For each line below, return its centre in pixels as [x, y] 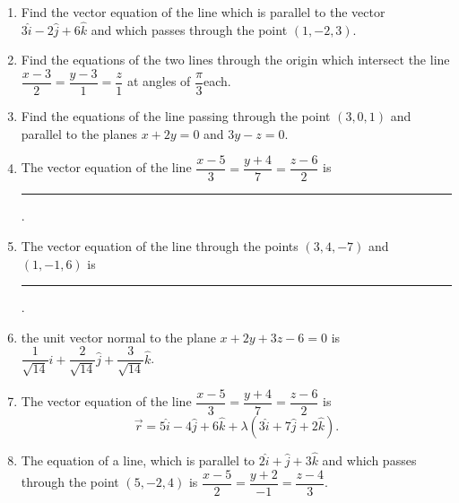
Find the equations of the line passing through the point [176, 116]
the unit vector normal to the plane [118, 337]
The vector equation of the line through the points [160, 245]
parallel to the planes [79, 133]
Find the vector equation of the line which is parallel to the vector [203, 12]
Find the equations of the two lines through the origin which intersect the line [235, 60]
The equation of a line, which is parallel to [138, 460]
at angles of [159, 81]
